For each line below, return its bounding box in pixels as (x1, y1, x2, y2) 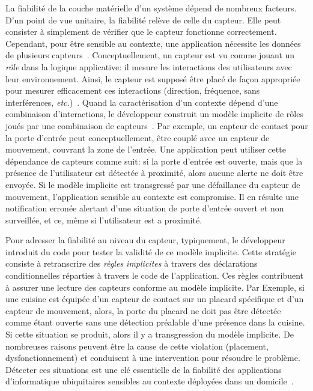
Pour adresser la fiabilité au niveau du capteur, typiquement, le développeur (5, 234, 285, 246)
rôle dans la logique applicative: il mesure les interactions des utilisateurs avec (5, 60, 292, 73)
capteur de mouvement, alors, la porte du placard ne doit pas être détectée (5, 304, 281, 317)
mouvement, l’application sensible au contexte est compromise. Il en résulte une (5, 190, 299, 202)
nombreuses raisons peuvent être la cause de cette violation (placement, (5, 339, 269, 352)
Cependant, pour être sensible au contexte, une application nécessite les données (5, 37, 301, 49)
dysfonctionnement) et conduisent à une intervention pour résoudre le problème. (5, 351, 300, 364)
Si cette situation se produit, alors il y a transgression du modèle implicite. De (5, 328, 294, 341)
